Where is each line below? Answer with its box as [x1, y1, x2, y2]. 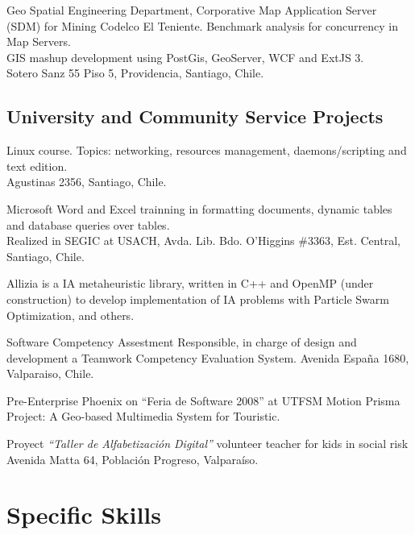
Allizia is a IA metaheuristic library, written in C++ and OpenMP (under [6, 275, 374, 292]
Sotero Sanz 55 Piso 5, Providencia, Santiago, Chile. [6, 64, 264, 81]
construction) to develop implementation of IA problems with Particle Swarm [6, 290, 389, 307]
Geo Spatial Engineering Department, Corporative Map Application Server [6, 2, 377, 18]
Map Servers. [6, 33, 71, 50]
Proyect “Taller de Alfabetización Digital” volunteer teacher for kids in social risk [6, 435, 409, 452]
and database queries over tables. [6, 216, 170, 233]
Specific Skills [6, 498, 161, 531]
